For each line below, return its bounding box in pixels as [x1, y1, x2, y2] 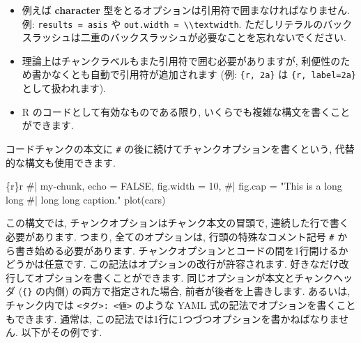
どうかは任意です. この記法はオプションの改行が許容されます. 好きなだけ [6, 257, 339, 271]
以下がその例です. [21, 325, 102, 340]
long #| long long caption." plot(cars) [6, 192, 166, 206]
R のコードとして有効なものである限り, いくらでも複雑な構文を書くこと [22, 104, 351, 119]
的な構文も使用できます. [6, 155, 116, 169]
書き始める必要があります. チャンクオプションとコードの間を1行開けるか [15, 243, 348, 257]
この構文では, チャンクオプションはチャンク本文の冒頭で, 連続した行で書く [6, 215, 349, 230]
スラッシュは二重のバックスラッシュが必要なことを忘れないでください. [22, 30, 346, 45]
